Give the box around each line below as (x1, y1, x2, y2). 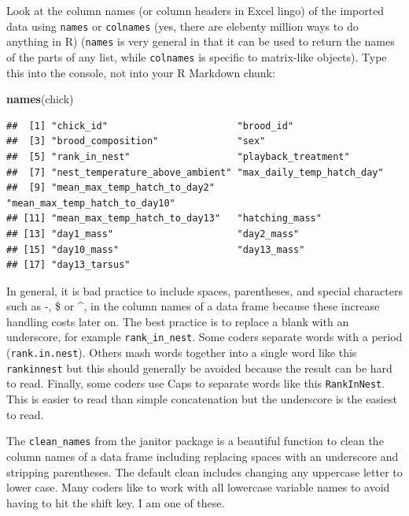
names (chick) (6, 91, 74, 107)
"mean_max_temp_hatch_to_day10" (6, 197, 175, 209)
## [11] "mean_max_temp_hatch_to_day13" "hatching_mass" (6, 213, 322, 225)
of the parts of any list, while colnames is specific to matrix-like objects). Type (6, 48, 387, 65)
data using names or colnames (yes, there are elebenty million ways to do (6, 17, 359, 34)
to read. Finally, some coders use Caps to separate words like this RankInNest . (6, 375, 385, 392)
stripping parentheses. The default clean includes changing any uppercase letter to (6, 463, 403, 480)
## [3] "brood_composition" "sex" (6, 135, 266, 147)
